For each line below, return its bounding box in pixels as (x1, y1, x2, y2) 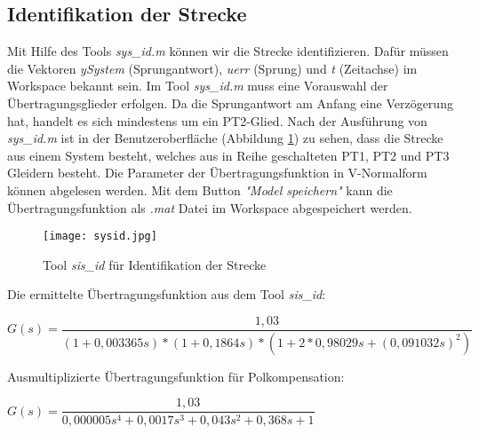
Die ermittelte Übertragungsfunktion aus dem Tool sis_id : (7, 285, 326, 304)
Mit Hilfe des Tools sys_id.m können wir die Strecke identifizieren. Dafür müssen (7, 42, 449, 60)
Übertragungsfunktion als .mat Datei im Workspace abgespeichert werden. (7, 198, 412, 217)
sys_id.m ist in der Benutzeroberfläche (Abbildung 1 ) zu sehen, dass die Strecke (7, 129, 443, 147)
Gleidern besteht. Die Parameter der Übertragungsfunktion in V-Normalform (7, 163, 427, 182)
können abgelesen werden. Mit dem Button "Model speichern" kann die (7, 180, 393, 199)
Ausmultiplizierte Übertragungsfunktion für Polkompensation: (7, 367, 345, 385)
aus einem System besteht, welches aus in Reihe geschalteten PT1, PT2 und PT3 (7, 146, 450, 164)
